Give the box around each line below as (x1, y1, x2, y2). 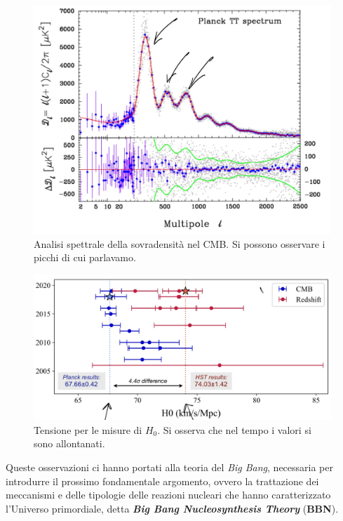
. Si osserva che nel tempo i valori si (157, 422, 311, 437)
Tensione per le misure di (34, 422, 142, 437)
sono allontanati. (34, 436, 105, 451)
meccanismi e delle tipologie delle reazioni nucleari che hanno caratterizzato (6, 487, 331, 502)
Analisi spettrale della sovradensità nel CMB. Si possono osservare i (34, 236, 325, 251)
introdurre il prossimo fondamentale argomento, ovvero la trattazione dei (6, 473, 319, 488)
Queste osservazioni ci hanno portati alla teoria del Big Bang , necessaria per (6, 460, 334, 475)
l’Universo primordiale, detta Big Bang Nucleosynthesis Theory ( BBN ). (6, 501, 339, 515)
